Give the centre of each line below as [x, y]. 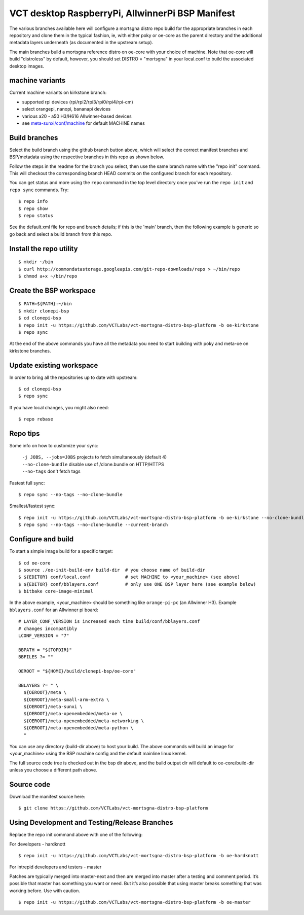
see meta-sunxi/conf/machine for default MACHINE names [84, 123]
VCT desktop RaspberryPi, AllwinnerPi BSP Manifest [122, 13]
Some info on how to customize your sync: [54, 446]
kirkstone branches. [30, 350]
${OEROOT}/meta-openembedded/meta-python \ [79, 728]
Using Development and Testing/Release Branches [91, 822]
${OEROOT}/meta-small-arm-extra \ [66, 699]
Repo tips [25, 433]
